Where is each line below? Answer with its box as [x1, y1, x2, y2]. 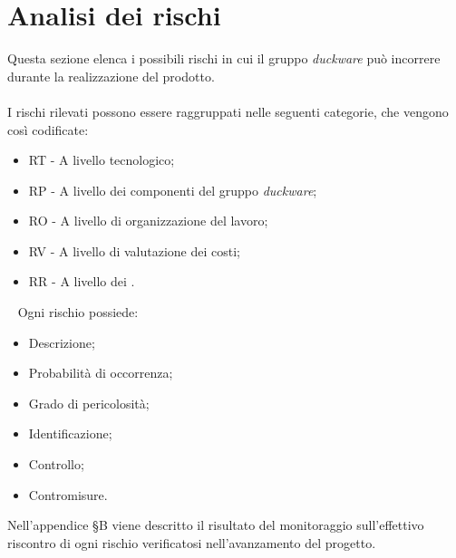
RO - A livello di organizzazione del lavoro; [28, 211, 268, 230]
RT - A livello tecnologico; [28, 150, 175, 169]
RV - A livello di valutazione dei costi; [28, 241, 240, 260]
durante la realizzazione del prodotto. [7, 66, 215, 85]
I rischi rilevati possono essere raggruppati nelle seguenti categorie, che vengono [7, 101, 449, 120]
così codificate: [7, 120, 89, 139]
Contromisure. [28, 485, 108, 504]
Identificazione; [28, 424, 112, 443]
